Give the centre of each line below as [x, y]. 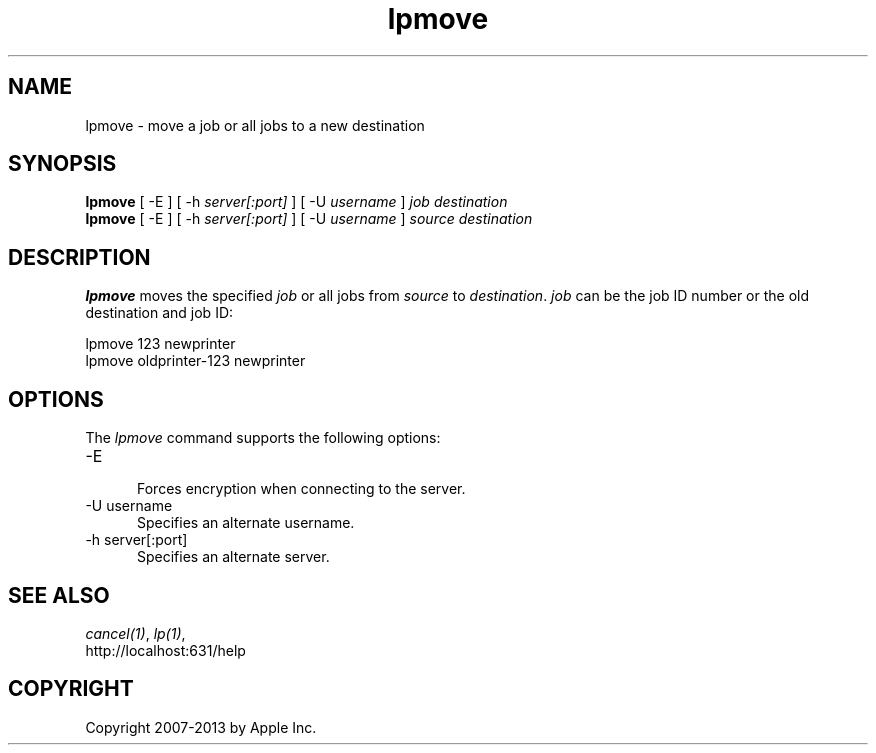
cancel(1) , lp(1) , [135, 633]
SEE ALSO [59, 595]
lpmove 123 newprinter [160, 344]
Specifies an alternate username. [246, 523]
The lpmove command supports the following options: [263, 438]
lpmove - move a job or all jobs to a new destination [255, 125]
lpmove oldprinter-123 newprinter [195, 361]
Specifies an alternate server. [233, 557]
